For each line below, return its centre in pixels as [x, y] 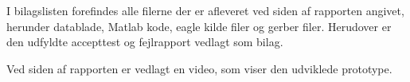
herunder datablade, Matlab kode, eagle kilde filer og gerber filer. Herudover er [199, 26]
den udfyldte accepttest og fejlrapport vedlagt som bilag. [145, 42]
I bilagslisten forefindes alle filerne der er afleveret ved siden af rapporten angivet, [205, 10]
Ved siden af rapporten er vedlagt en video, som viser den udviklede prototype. [199, 68]
